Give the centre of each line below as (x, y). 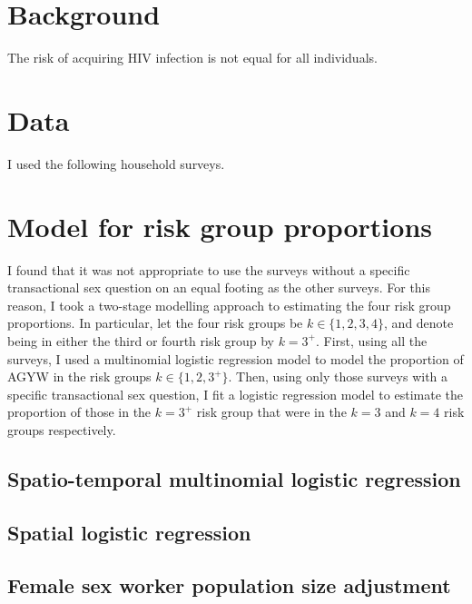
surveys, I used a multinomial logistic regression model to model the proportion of (236, 358)
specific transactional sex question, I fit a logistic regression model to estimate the (235, 394)
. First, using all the (372, 340)
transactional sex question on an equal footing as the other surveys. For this (219, 287)
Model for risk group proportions (220, 226)
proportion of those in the (79, 412)
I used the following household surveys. (116, 163)
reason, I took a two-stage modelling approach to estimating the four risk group (229, 305)
